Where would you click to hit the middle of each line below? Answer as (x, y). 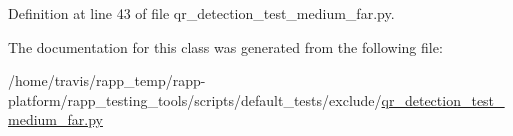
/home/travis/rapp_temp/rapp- (107, 80)
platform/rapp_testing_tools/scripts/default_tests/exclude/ (195, 99)
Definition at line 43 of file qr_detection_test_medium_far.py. (201, 13)
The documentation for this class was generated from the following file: (225, 46)
